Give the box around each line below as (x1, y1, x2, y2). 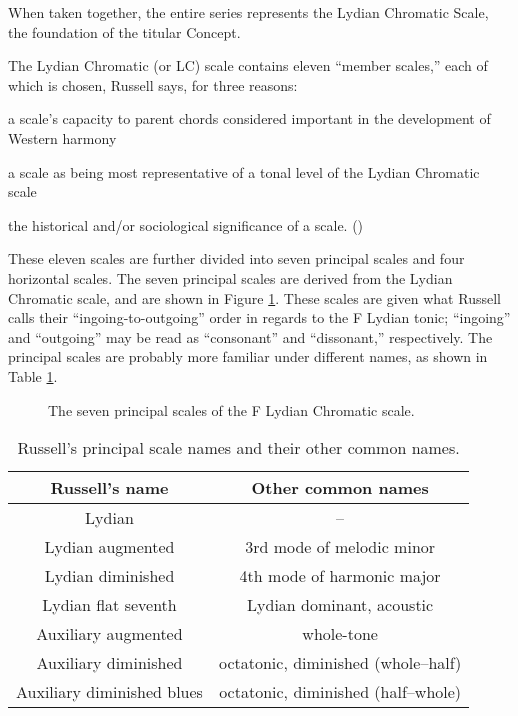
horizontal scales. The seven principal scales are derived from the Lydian (8, 267, 453, 288)
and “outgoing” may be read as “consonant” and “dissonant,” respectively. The (8, 326, 493, 347)
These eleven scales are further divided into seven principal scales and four (8, 248, 465, 269)
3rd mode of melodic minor (245, 535, 436, 559)
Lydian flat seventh (42, 593, 177, 617)
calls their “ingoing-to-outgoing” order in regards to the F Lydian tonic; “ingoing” (8, 307, 511, 328)
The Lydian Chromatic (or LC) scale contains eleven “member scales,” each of (8, 55, 488, 76)
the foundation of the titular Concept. (8, 21, 241, 42)
